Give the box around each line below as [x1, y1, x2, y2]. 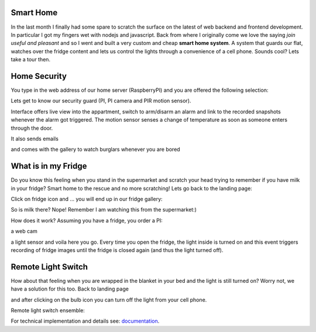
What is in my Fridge [11, 161, 87, 171]
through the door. [11, 124, 53, 132]
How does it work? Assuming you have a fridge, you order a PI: [11, 217, 163, 224]
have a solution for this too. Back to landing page [11, 285, 129, 292]
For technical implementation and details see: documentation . [11, 317, 160, 324]
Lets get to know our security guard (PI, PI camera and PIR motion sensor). [11, 97, 191, 105]
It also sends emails [11, 135, 59, 142]
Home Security [11, 71, 67, 81]
